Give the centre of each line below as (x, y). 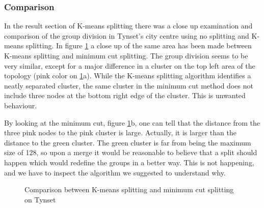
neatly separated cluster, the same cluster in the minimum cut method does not (129, 85)
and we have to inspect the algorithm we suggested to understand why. (115, 172)
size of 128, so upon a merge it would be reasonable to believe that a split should (131, 152)
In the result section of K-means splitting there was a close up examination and (128, 26)
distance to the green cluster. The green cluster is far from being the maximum (128, 142)
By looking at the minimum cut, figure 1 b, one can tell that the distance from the (132, 122)
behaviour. (21, 105)
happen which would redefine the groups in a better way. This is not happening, (129, 162)
